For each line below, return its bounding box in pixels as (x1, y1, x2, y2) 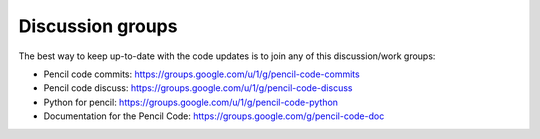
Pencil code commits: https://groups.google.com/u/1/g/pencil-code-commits (43, 68, 360, 80)
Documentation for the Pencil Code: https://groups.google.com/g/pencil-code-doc (43, 110, 385, 122)
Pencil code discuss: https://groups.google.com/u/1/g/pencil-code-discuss (43, 82, 353, 94)
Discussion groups (18, 15, 178, 37)
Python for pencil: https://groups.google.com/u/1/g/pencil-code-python (43, 96, 339, 108)
